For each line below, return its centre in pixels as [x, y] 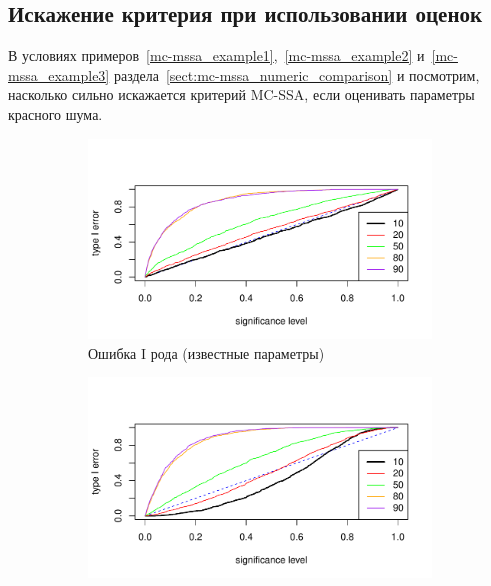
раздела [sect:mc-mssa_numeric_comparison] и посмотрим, [296, 74]
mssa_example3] [59, 74]
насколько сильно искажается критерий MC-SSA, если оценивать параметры [241, 94]
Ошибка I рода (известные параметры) [206, 352]
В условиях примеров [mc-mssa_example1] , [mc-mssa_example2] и [216, 55]
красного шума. [55, 113]
